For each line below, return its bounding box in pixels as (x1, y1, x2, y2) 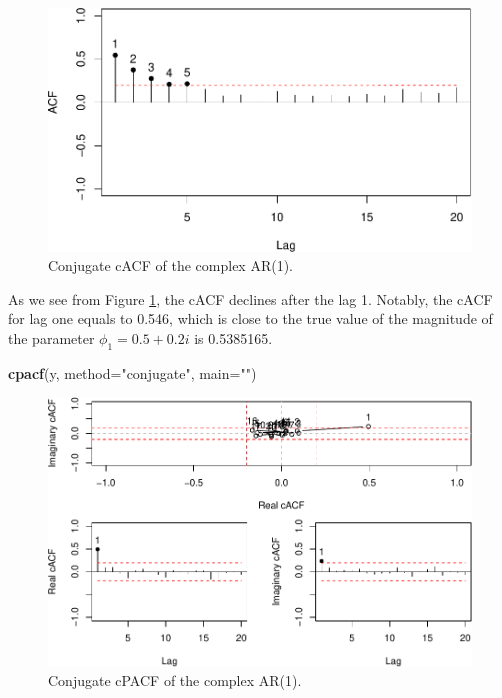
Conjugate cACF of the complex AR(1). (48, 255, 293, 276)
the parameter (8, 327, 95, 348)
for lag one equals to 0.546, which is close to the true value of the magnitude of (8, 308, 493, 329)
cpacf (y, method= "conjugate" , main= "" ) (8, 362, 257, 383)
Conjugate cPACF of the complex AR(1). (48, 670, 302, 691)
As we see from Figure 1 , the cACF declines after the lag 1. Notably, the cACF (8, 288, 493, 309)
